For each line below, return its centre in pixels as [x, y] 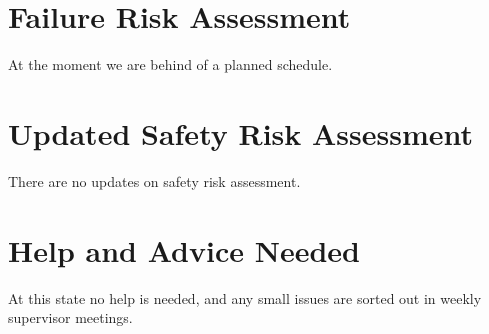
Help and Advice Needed [184, 249]
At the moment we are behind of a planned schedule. [170, 64]
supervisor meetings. [70, 317]
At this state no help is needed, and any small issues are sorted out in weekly [245, 297]
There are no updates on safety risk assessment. [154, 180]
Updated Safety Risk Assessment [241, 132]
